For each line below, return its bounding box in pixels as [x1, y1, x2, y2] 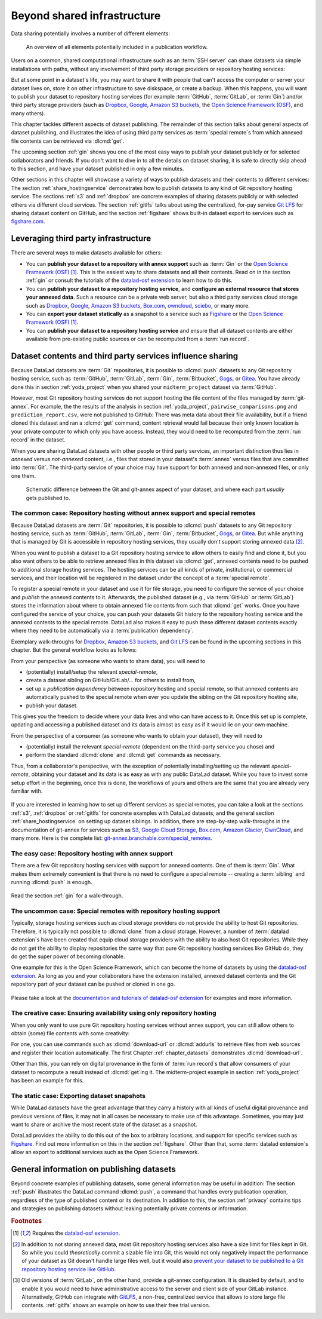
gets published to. [26, 494, 70, 501]
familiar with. [11, 787, 43, 795]
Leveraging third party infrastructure [11, 234, 151, 244]
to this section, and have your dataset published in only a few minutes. [11, 165, 184, 173]
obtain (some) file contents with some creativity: [11, 1030, 130, 1037]
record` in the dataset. [11, 436, 66, 443]
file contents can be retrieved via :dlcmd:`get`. [11, 137, 125, 145]
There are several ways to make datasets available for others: [11, 249, 162, 256]
